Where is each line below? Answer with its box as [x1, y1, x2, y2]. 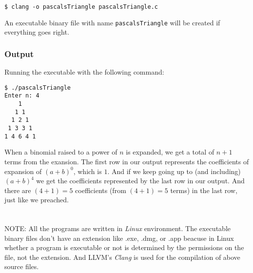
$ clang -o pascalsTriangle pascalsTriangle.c [4, 3, 158, 10]
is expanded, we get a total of [126, 147, 214, 157]
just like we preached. [4, 195, 69, 205]
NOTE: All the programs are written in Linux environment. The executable [4, 223, 231, 234]
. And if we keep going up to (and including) [107, 166, 241, 176]
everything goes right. [4, 27, 69, 37]
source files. [4, 261, 39, 272]
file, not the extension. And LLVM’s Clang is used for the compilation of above [4, 252, 240, 262]
